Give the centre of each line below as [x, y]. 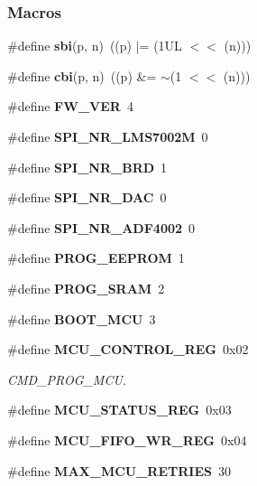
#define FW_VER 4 [70, 106]
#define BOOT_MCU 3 [82, 318]
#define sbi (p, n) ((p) [70, 46]
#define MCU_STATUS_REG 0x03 [119, 410]
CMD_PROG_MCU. [67, 379]
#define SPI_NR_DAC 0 [87, 197]
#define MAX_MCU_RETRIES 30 [119, 470]
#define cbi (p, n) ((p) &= [82, 75]
